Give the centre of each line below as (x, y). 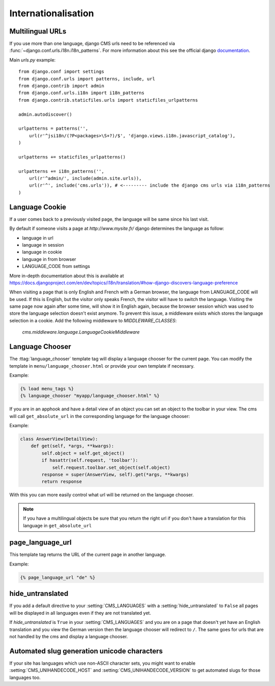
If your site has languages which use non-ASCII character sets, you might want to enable (102, 663)
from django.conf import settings (61, 72)
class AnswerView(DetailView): (59, 439)
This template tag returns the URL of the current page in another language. (88, 555)
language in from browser (49, 259)
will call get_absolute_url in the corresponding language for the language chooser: (100, 416)
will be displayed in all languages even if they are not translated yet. (80, 613)
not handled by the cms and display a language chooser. (69, 636)
